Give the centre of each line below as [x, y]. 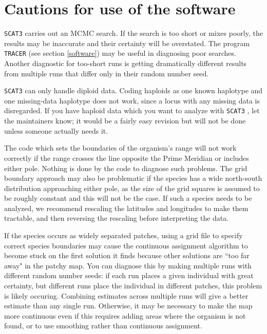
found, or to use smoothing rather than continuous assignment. [103, 326]
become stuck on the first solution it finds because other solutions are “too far [127, 255]
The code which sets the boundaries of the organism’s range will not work [120, 148]
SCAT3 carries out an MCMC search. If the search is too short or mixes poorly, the [133, 33]
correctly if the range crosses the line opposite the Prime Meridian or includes [127, 158]
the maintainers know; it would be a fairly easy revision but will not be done [125, 121]
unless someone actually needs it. [56, 130]
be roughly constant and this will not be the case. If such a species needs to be [128, 198]
